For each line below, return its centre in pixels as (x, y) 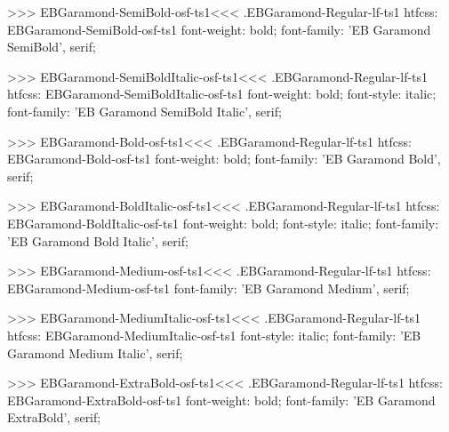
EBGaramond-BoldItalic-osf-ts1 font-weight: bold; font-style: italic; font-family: (223, 223)
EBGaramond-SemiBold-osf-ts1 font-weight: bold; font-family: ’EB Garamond (219, 29)
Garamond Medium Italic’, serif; (95, 352)
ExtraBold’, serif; (54, 417)
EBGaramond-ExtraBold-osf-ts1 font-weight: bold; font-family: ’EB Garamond (221, 400)
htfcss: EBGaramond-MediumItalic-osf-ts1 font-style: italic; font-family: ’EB (214, 335)
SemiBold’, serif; (52, 47)
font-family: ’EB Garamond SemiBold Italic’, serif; (144, 111)
